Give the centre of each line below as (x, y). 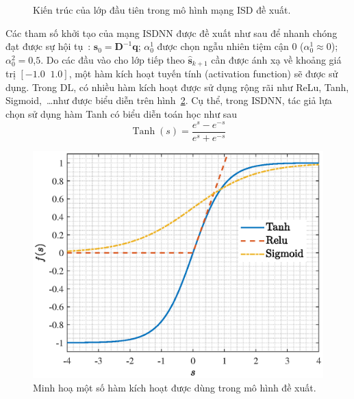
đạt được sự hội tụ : (48, 46)
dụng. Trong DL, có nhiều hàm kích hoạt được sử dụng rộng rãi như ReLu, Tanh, (177, 87)
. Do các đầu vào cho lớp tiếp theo (113, 59)
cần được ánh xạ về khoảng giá (276, 59)
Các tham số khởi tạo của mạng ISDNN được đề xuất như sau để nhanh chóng (172, 33)
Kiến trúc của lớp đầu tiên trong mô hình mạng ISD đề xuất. (162, 10)
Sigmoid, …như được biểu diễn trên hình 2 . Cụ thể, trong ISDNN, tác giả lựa (169, 100)
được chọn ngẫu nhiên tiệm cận (223, 46)
